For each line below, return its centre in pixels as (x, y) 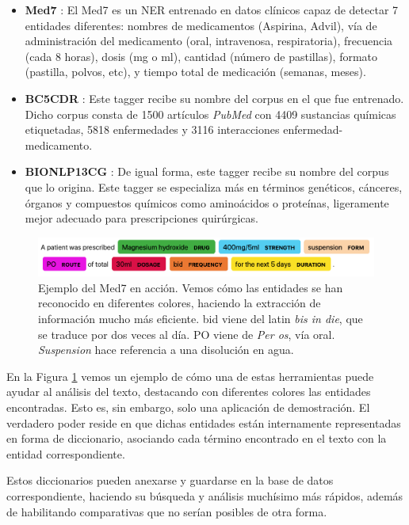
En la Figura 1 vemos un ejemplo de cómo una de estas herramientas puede (190, 376)
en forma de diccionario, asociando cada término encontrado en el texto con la (197, 438)
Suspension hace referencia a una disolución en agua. (166, 350)
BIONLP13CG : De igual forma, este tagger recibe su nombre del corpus (207, 171)
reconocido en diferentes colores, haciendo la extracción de (180, 303)
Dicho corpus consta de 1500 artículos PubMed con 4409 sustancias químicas (210, 114)
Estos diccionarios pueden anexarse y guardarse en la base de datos (170, 480)
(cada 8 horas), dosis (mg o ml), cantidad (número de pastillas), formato (201, 56)
